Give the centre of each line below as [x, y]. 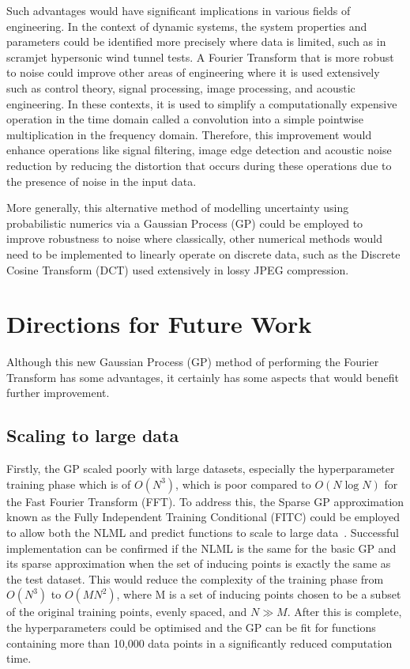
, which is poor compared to [243, 484]
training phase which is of [69, 484]
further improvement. [58, 393]
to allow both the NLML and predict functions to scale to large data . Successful [203, 532]
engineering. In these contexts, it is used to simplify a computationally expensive [202, 103]
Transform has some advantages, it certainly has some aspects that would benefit [203, 377]
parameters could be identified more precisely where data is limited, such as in [196, 42]
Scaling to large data [93, 435]
